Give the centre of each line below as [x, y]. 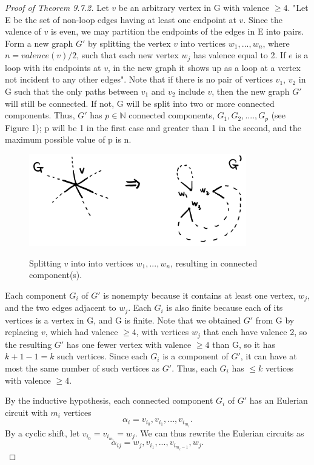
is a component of [195, 356]
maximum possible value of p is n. [68, 139]
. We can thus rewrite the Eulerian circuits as [219, 433]
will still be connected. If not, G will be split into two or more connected [140, 103]
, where [276, 43]
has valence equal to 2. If [239, 55]
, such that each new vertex [128, 55]
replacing [22, 332]
